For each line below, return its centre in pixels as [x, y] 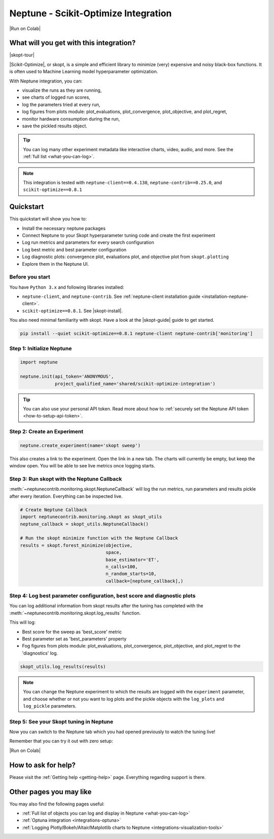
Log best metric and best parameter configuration [74, 249]
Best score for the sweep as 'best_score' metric [72, 632]
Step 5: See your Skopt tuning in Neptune [61, 721]
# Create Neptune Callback [54, 510]
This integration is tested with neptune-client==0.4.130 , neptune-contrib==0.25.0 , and [123, 182]
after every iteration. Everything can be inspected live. [66, 496]
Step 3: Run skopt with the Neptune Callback [66, 479]
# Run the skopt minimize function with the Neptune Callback [99, 538]
